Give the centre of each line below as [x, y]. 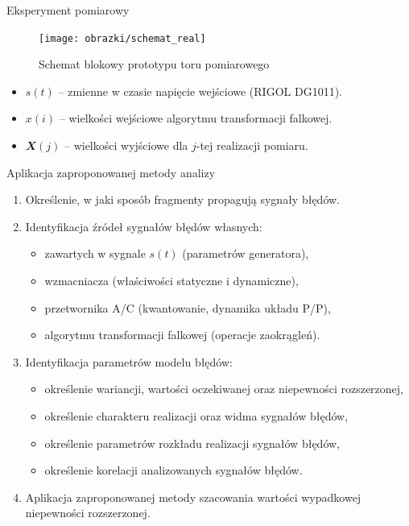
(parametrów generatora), [246, 253]
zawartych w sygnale [95, 253]
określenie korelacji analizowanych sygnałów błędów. [174, 470]
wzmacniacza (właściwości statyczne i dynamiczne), [171, 280]
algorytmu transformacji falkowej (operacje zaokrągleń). [182, 335]
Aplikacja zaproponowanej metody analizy [111, 172]
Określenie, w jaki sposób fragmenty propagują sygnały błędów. [182, 199]
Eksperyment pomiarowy [68, 10]
